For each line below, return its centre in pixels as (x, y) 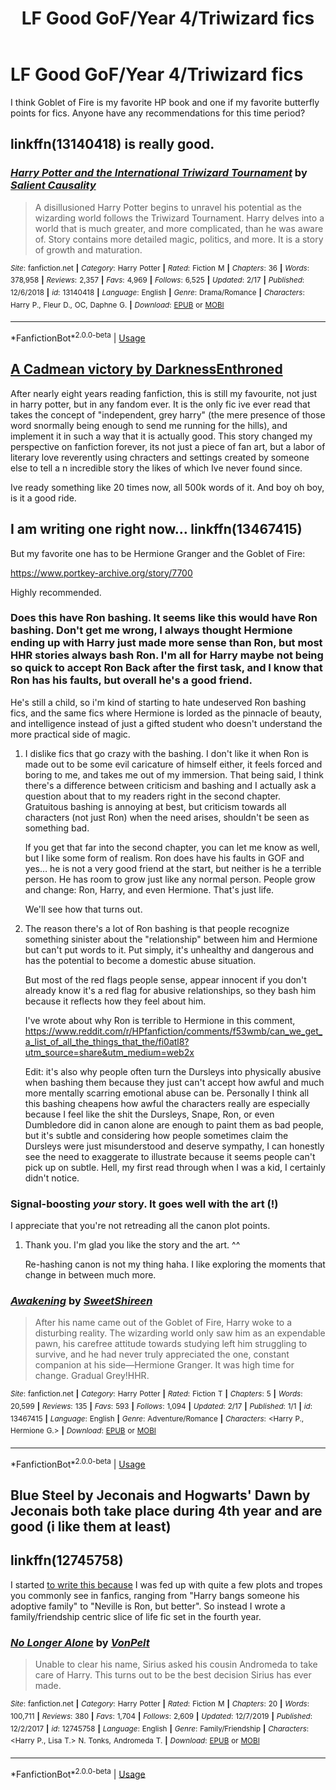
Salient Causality (53, 185)
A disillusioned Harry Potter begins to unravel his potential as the (168, 207)
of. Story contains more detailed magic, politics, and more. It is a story (179, 239)
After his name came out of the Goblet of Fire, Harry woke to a (163, 1323)
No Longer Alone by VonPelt (80, 1642)
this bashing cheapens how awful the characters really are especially (167, 1103)
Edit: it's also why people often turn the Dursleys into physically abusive (173, 1071)
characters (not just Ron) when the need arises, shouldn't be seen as (167, 817)
